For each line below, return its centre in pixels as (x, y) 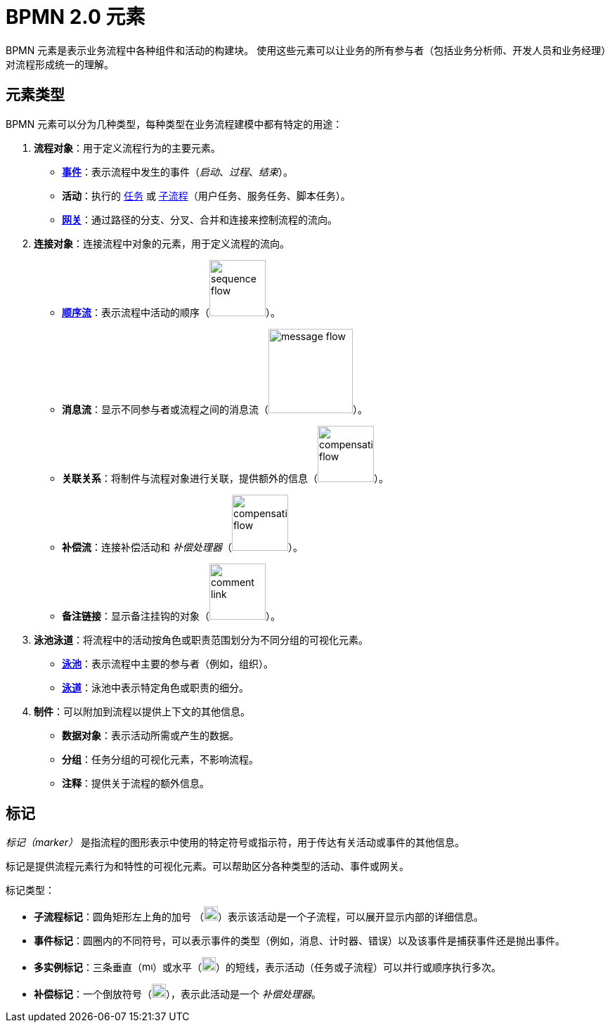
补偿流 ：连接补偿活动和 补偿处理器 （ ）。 (182, 547)
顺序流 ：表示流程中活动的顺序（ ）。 (171, 312)
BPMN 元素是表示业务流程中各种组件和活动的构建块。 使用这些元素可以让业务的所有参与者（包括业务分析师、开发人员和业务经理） (306, 50)
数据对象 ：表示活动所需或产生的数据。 (150, 735)
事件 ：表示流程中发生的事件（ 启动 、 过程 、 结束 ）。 (177, 171)
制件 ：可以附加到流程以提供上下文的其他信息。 (142, 711)
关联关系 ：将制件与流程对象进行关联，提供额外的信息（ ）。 (225, 478)
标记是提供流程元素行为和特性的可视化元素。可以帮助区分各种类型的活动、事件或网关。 (207, 866)
